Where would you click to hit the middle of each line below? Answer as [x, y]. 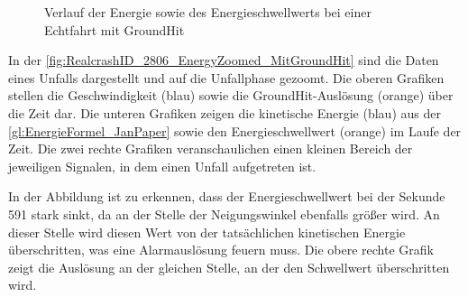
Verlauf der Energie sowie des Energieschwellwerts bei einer [208, 12]
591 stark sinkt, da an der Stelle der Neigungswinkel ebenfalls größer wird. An [224, 213]
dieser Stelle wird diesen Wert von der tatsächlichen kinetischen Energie [207, 232]
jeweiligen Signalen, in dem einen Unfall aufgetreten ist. [162, 166]
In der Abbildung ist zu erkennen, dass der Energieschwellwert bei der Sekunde [227, 196]
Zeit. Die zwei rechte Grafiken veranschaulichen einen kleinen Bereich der [211, 148]
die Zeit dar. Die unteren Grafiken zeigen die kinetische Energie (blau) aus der [225, 112]
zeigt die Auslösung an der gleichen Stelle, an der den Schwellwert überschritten [229, 267]
